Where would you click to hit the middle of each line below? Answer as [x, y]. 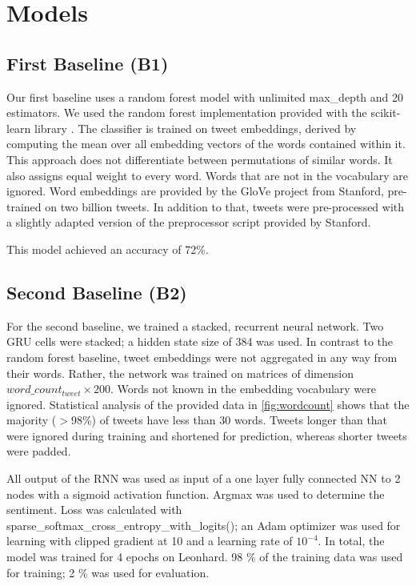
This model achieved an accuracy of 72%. [108, 249]
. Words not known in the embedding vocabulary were [244, 389]
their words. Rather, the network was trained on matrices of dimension [180, 373]
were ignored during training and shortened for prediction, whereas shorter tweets [207, 435]
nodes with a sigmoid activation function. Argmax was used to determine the [196, 494]
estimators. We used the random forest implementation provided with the [187, 112]
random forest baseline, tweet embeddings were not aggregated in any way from [202, 357]
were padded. [39, 451]
